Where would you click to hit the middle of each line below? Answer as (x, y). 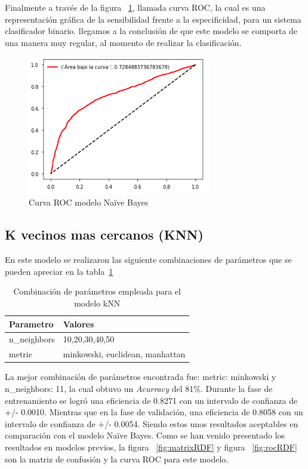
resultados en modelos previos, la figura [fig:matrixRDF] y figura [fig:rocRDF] (151, 447)
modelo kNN (97, 303)
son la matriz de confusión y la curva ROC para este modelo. (117, 459)
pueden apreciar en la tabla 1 (59, 271)
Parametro (31, 324)
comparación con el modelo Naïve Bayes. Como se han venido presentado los (145, 435)
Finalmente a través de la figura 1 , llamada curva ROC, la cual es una (135, 7)
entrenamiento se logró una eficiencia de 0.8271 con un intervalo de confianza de (151, 400)
